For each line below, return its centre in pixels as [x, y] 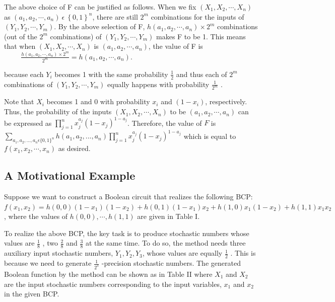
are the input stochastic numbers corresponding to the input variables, [113, 284]
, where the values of [36, 216]
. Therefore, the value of [165, 123]
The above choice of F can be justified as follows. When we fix [100, 7]
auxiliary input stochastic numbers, [59, 253]
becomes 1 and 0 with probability [98, 101]
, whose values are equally [182, 253]
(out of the [21, 36]
